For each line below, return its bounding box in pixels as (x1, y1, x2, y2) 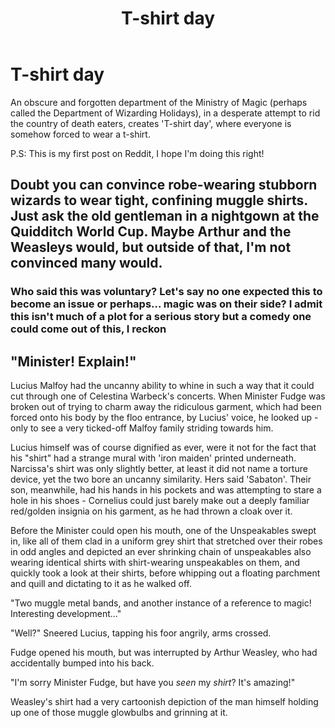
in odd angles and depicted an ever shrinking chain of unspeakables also (10, 546, 312, 558)
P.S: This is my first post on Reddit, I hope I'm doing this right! (10, 147, 265, 159)
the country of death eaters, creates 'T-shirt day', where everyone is (10, 117, 292, 129)
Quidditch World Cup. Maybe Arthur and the (10, 223, 292, 241)
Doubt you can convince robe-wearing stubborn (10, 177, 318, 194)
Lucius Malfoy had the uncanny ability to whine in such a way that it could (10, 380, 315, 392)
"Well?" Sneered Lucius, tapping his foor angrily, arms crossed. (10, 627, 272, 639)
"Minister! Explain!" (10, 353, 137, 370)
